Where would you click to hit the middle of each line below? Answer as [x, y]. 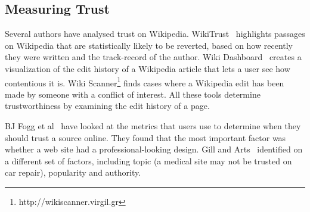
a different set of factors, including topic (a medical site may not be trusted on [148, 160]
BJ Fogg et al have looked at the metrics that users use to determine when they [153, 126]
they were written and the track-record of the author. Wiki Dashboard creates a [153, 57]
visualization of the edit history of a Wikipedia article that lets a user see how [148, 68]
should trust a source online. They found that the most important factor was [145, 137]
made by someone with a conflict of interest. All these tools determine [133, 94]
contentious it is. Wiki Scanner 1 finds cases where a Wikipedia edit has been [145, 82]
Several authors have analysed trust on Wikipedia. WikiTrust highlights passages [155, 34]
